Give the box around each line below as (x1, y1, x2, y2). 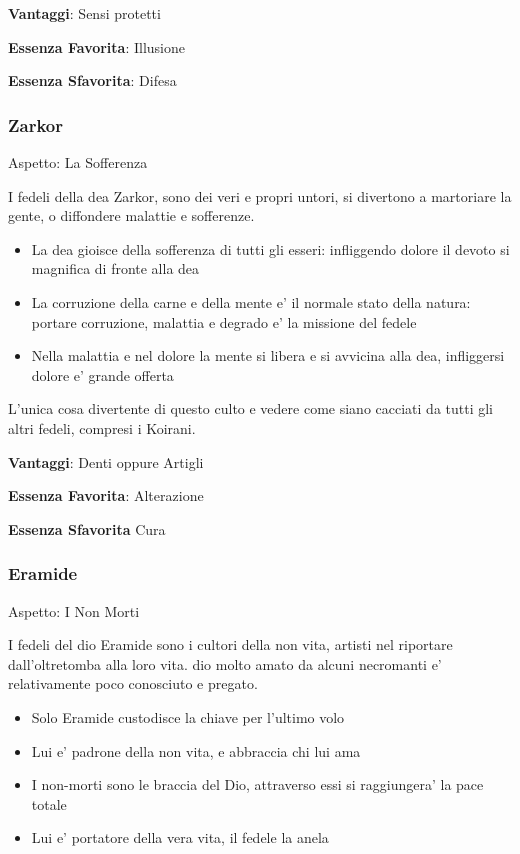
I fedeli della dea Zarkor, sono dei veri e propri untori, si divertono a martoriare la (8, 185, 512, 206)
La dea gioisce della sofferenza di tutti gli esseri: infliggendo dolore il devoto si (31, 238, 510, 259)
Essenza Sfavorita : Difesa (8, 70, 177, 91)
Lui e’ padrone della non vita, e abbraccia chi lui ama (31, 740, 361, 761)
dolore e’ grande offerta (31, 364, 174, 385)
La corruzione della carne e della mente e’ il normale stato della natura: (31, 291, 471, 312)
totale (31, 793, 67, 814)
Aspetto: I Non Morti (8, 600, 140, 621)
